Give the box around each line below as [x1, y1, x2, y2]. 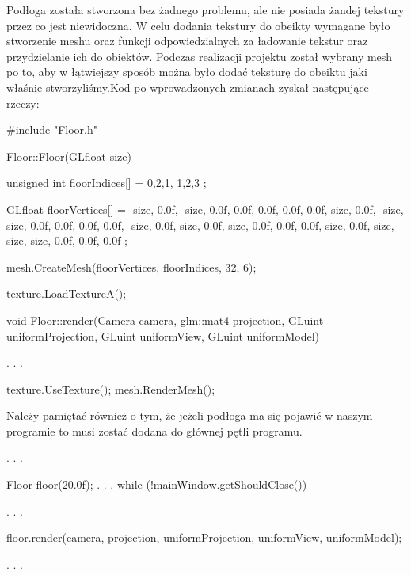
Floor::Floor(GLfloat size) [6, 147, 131, 164]
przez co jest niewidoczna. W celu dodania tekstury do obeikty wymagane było [6, 17, 390, 33]
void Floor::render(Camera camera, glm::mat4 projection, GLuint [6, 311, 324, 328]
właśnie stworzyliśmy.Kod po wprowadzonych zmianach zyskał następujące [6, 78, 369, 95]
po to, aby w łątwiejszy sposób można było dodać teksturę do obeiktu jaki [6, 63, 367, 80]
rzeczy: [6, 94, 40, 111]
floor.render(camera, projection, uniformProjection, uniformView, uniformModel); [6, 529, 402, 546]
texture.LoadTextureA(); [6, 285, 127, 302]
